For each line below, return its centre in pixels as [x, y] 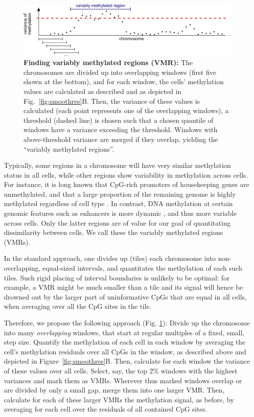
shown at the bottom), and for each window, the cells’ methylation [124, 81]
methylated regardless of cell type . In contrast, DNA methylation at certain [118, 203]
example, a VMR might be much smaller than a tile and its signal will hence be [124, 287]
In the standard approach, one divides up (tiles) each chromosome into [110, 258]
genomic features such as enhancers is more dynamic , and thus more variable [120, 213]
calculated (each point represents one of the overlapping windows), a [126, 110]
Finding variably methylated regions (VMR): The [108, 62]
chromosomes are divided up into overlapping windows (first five [120, 72]
